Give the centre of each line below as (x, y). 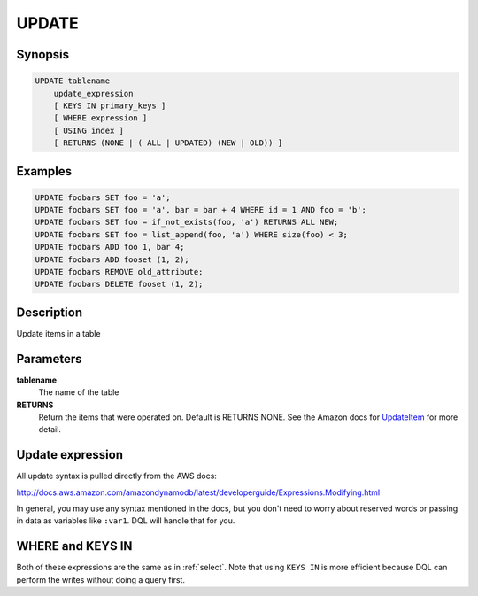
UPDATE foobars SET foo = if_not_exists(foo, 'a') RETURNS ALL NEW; (187, 222)
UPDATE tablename (73, 81)
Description (50, 312)
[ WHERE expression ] (100, 118)
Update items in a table (58, 333)
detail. (50, 430)
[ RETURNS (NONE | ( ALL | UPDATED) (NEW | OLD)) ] (168, 143)
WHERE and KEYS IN (74, 546)
